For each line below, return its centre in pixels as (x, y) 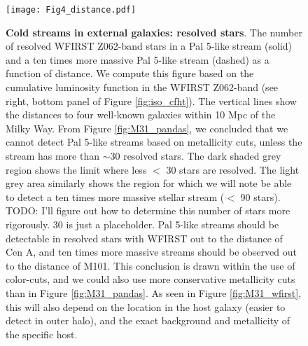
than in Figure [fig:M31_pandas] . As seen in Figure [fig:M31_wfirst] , (154, 292)
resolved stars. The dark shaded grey (202, 155)
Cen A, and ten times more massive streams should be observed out (151, 252)
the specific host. (42, 334)
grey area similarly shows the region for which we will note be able (149, 183)
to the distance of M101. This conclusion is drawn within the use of (150, 265)
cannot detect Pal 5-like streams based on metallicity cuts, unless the (154, 142)
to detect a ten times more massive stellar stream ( (115, 196)
